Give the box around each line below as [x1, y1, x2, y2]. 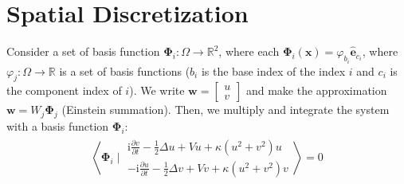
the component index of [6, 82, 122, 99]
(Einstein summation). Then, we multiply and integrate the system [61, 101, 390, 118]
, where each [218, 43, 280, 60]
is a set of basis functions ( [59, 62, 190, 79]
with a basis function [6, 118, 109, 135]
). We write [129, 82, 185, 99]
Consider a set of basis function [6, 43, 160, 60]
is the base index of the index [201, 62, 346, 79]
